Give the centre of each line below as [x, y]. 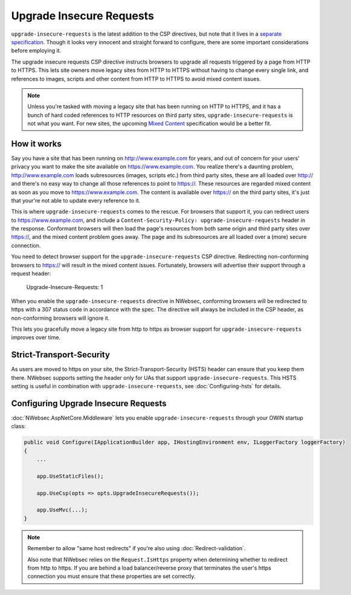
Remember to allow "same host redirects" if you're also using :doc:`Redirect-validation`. [137, 548]
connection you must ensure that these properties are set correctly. [111, 576]
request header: [31, 274]
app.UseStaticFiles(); [70, 476]
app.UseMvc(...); [62, 510]
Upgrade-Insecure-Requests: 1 [65, 287]
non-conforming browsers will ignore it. [60, 318]
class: [19, 426]
